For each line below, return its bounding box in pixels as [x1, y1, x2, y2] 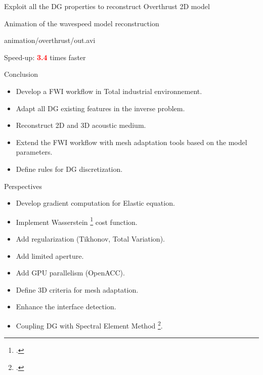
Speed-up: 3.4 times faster [4, 52, 86, 62]
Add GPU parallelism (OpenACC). [16, 267, 125, 278]
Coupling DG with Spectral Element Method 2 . [16, 318, 163, 331]
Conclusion [4, 69, 38, 79]
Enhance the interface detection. [16, 301, 116, 312]
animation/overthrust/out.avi [4, 35, 96, 45]
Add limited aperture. [16, 250, 84, 261]
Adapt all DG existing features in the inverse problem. [16, 103, 185, 113]
